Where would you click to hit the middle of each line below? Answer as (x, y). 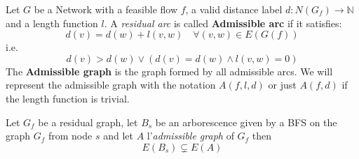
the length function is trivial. (68, 98)
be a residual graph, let (88, 122)
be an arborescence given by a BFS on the (246, 122)
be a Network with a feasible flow (106, 9)
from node (70, 136)
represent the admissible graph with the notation (111, 85)
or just (282, 85)
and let (118, 136)
